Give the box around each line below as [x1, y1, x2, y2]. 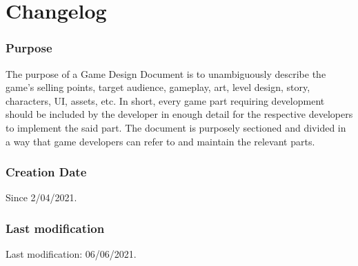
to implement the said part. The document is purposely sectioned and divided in [6, 120, 346, 134]
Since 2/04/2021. [6, 190, 77, 205]
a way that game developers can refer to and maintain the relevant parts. [6, 134, 315, 148]
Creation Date [6, 163, 87, 181]
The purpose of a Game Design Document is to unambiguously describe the [6, 66, 326, 81]
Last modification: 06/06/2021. [6, 247, 137, 261]
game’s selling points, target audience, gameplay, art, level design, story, [6, 80, 310, 94]
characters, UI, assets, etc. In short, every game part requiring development [6, 93, 325, 108]
